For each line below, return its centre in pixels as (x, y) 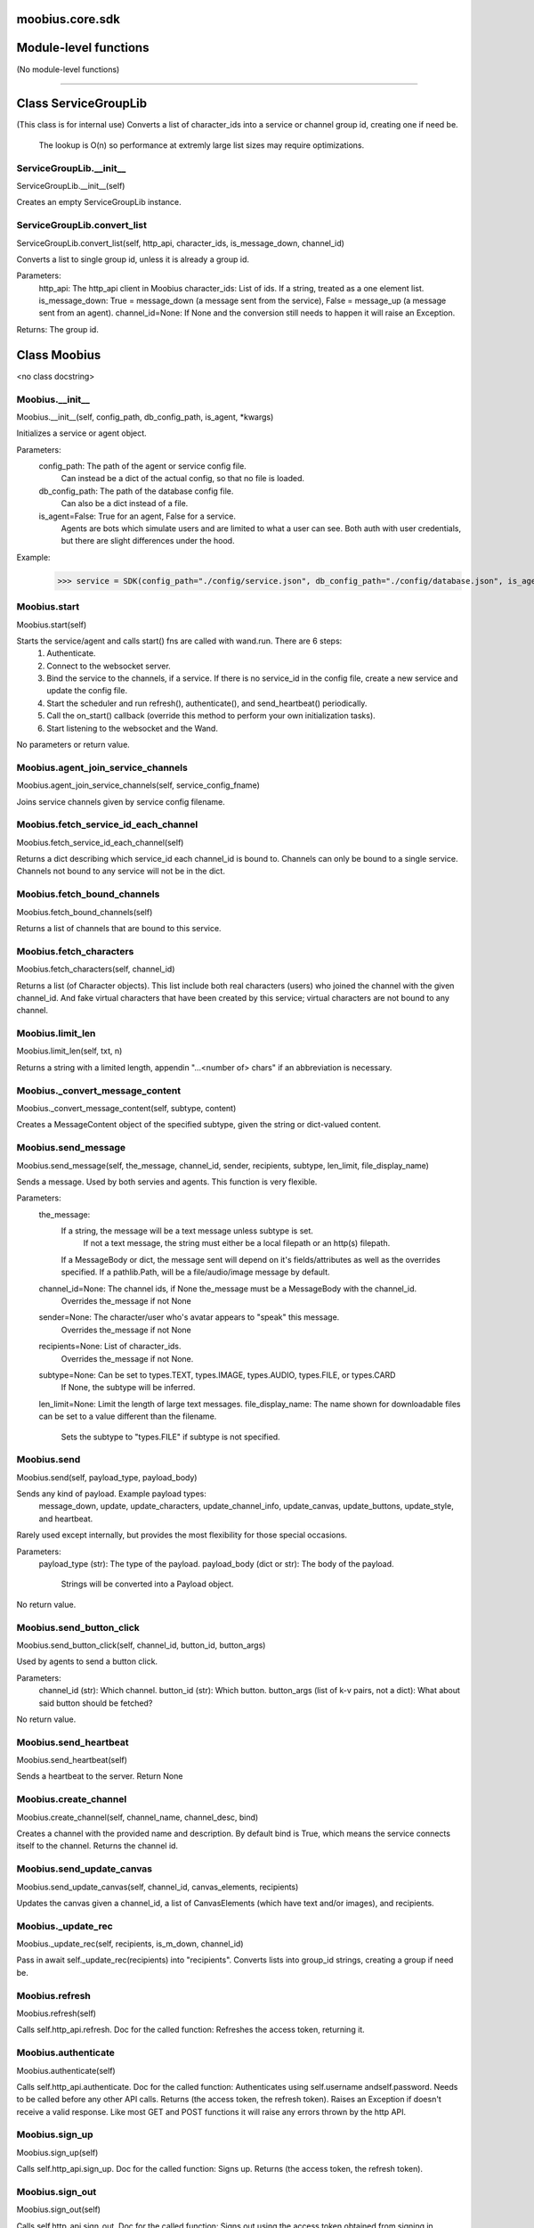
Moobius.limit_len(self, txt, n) (69, 1051)
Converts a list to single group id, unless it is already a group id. (133, 259)
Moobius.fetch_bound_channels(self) (85, 912)
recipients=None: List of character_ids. (110, 1347)
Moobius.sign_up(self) (57, 2152)
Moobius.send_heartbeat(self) (72, 1760)
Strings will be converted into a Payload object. (147, 1584)
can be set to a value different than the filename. (128, 1416)
